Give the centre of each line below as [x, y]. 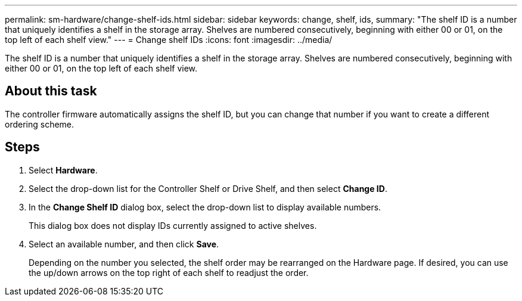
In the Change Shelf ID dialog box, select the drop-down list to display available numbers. [205, 207]
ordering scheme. [40, 124]
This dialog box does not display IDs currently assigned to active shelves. [173, 225]
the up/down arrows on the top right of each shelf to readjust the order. [169, 272]
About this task [51, 91]
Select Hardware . [63, 170]
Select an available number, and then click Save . [124, 244]
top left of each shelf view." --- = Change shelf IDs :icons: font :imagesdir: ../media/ [169, 40]
